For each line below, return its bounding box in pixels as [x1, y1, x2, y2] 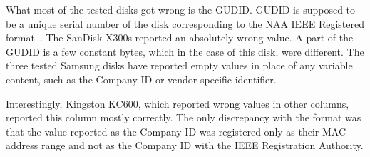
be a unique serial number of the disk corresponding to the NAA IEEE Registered [6, 16, 364, 31]
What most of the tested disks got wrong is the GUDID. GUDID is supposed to [6, 2, 356, 16]
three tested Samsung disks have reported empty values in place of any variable [6, 58, 353, 73]
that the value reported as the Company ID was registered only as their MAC [6, 123, 346, 138]
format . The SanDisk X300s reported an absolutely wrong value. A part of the [6, 30, 354, 45]
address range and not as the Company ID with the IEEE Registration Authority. [6, 138, 364, 153]
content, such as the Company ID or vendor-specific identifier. [6, 71, 277, 86]
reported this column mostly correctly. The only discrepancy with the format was [6, 110, 361, 125]
